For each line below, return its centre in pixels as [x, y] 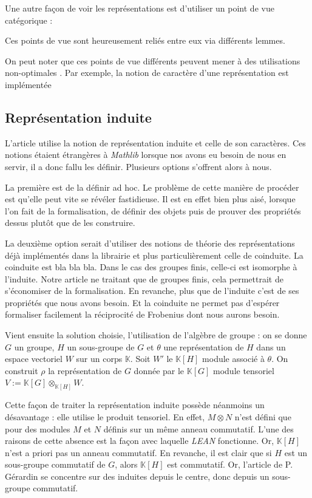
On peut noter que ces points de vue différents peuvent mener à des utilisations [153, 60]
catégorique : [29, 20]
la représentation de [85, 370]
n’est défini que [263, 416]
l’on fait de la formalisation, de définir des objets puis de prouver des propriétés [153, 210]
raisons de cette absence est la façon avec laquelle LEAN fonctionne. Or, [140, 441]
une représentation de [204, 346]
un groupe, [34, 346]
